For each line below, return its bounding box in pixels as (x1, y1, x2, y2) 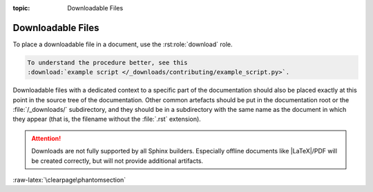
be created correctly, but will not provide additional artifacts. (31, 156, 204, 165)
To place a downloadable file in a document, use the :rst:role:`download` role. (12, 40, 233, 48)
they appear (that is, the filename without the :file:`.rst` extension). (12, 115, 202, 124)
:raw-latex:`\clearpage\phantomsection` (12, 176, 126, 184)
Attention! (31, 134, 61, 142)
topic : (12, 4, 30, 12)
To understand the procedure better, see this (27, 59, 188, 66)
